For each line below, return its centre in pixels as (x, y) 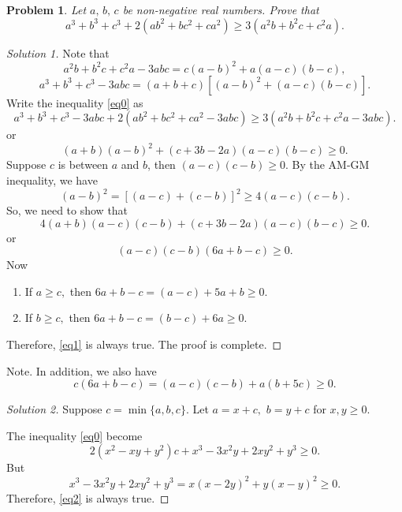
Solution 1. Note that (58, 52)
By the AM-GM (331, 164)
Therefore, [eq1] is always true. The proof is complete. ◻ (144, 344)
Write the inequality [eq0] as (75, 102)
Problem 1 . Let (47, 9)
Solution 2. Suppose (54, 409)
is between (83, 164)
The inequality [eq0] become (74, 435)
